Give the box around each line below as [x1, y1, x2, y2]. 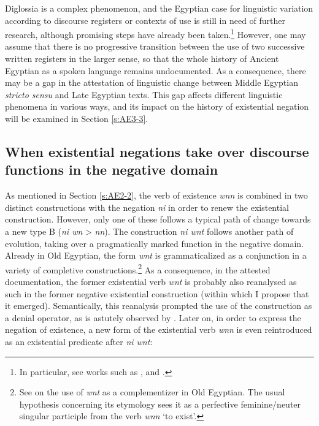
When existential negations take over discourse [5, 142, 309, 161]
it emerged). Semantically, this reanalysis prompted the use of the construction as [5, 299, 312, 312]
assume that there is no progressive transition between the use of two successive [5, 40, 305, 53]
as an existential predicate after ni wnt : [5, 335, 153, 348]
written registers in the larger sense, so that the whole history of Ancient [5, 52, 279, 65]
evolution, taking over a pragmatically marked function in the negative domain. [5, 237, 304, 249]
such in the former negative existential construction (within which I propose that [5, 287, 309, 300]
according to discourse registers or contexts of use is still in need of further [5, 13, 286, 26]
